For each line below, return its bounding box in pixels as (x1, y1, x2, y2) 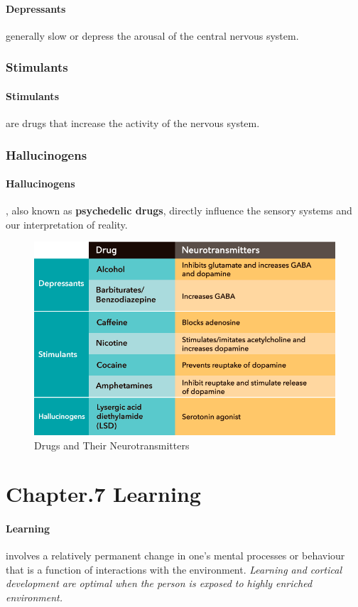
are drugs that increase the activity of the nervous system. (6, 116, 260, 131)
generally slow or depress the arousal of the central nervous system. (6, 28, 299, 43)
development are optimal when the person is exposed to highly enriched (6, 576, 313, 591)
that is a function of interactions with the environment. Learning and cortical (6, 562, 342, 576)
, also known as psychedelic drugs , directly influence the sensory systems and (6, 203, 352, 218)
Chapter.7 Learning (6, 479, 201, 508)
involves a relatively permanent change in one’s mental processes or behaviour (6, 548, 345, 563)
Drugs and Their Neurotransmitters (34, 437, 190, 452)
